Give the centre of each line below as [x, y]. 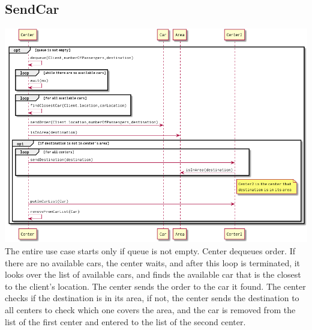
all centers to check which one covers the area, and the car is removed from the [150, 310]
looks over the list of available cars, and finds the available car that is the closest [153, 274]
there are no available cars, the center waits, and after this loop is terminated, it [153, 262]
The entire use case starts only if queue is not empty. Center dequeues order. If [150, 251]
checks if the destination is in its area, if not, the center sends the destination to [152, 298]
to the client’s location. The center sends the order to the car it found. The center [155, 286]
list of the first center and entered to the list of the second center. [125, 321]
